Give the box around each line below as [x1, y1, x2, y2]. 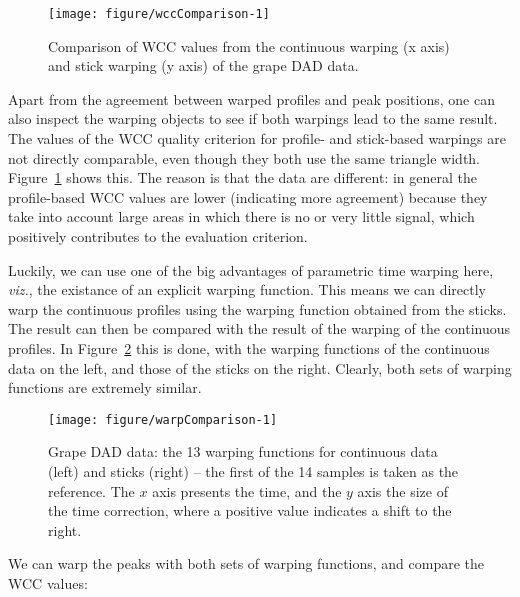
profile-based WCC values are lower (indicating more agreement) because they [8, 186, 488, 207]
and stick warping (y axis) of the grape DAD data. [48, 55, 359, 76]
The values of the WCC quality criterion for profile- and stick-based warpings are [8, 128, 506, 149]
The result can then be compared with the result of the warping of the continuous [8, 318, 511, 339]
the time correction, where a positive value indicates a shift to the [48, 500, 452, 521]
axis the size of [357, 480, 448, 501]
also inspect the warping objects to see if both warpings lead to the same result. [8, 108, 498, 129]
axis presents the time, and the [152, 480, 342, 501]
